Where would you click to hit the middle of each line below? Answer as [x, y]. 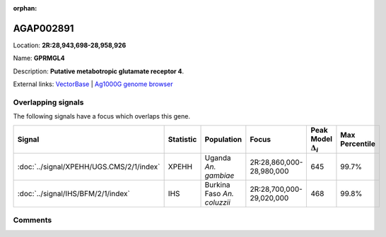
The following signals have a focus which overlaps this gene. [102, 116]
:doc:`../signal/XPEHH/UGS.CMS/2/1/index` [89, 167]
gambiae [220, 175]
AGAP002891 [43, 28]
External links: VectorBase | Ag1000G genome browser [93, 84]
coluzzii [218, 202]
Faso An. [220, 194]
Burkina [217, 185]
